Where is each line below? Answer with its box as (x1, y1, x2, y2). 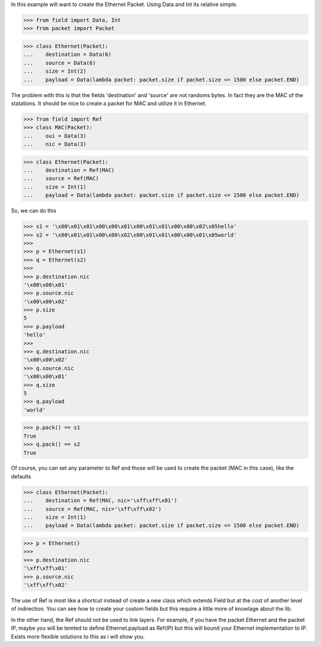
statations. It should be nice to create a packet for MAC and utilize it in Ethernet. (11, 99, 207, 107)
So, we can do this (11, 207, 56, 214)
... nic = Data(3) (23, 141, 87, 148)
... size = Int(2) (23, 68, 87, 74)
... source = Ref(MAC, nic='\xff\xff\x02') (23, 505, 162, 512)
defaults (11, 472, 32, 480)
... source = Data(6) (23, 60, 96, 66)
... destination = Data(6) (23, 51, 112, 58)
